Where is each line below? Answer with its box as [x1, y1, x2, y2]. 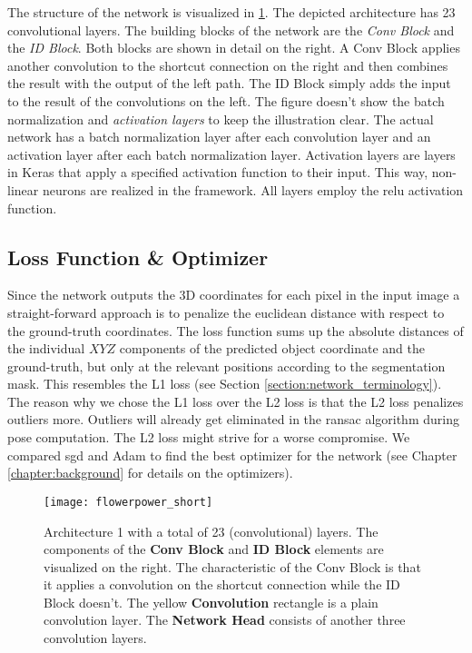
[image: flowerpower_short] [44, 495, 213, 509]
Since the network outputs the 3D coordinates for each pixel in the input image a [7, 285, 460, 304]
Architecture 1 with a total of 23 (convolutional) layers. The [44, 521, 379, 540]
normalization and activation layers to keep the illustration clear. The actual [7, 109, 434, 128]
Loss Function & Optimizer [7, 242, 269, 271]
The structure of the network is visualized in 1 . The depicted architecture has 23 [7, 3, 456, 21]
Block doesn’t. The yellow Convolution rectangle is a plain [44, 592, 379, 611]
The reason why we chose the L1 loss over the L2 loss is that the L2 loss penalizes [7, 391, 464, 411]
